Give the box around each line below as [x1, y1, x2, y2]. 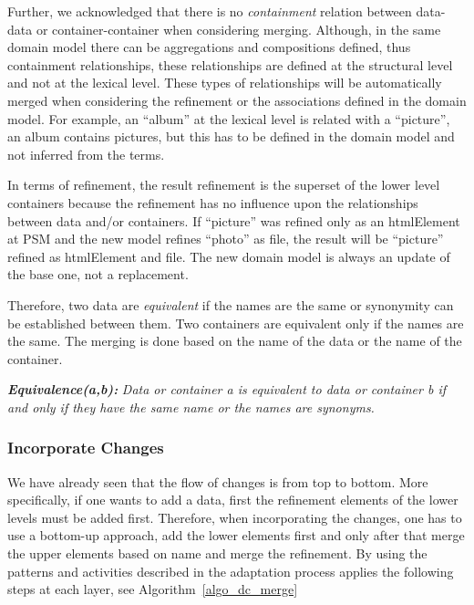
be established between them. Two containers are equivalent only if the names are [7, 313, 464, 332]
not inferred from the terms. [7, 144, 165, 163]
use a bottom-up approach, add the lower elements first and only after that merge [7, 526, 465, 545]
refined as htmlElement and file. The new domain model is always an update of [7, 246, 450, 266]
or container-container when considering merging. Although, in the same [36, 19, 441, 38]
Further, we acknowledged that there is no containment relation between [7, 2, 412, 20]
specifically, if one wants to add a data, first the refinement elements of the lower [7, 490, 459, 509]
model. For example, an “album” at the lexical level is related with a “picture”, [7, 109, 450, 128]
